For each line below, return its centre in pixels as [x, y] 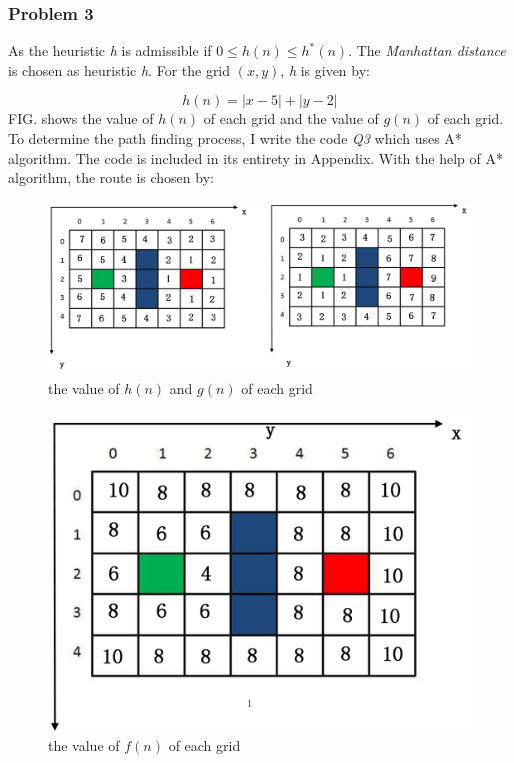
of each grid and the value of [291, 118]
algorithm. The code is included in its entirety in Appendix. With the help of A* [255, 157]
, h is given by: [325, 69]
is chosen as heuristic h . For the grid [119, 69]
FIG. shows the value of [81, 118]
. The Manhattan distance [427, 50]
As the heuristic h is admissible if [110, 50]
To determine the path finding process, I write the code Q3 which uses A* [235, 138]
